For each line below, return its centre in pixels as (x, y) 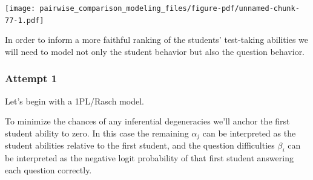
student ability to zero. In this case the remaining (97, 133)
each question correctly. (48, 169)
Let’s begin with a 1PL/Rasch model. (74, 101)
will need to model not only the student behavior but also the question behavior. (155, 51)
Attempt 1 (31, 78)
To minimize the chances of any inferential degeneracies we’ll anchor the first (147, 121)
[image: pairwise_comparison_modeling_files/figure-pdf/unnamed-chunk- (152, 8)
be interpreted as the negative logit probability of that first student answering (149, 158)
